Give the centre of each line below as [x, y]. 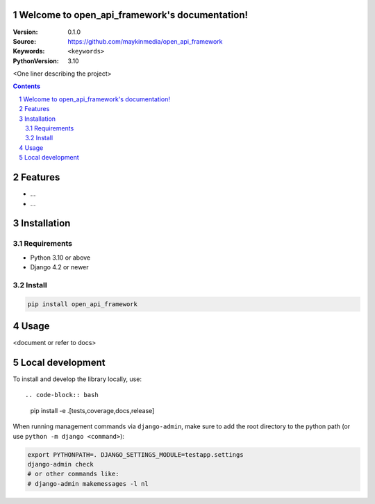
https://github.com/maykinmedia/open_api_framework [145, 41]
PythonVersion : [36, 61]
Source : [25, 41]
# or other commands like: [73, 474]
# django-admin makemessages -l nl [88, 484]
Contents [27, 86]
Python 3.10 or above [60, 258]
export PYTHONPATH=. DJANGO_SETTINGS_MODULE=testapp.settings [135, 454]
